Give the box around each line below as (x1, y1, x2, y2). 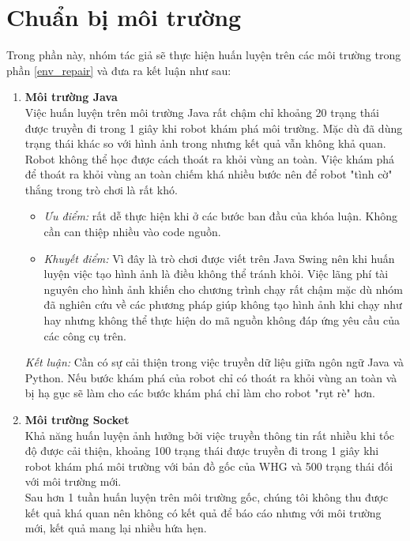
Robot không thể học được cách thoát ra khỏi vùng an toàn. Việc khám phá (24, 150, 395, 167)
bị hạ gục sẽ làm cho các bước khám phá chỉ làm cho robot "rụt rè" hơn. (24, 385, 375, 401)
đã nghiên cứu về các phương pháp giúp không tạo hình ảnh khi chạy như (43, 296, 402, 313)
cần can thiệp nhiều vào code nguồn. (43, 224, 221, 240)
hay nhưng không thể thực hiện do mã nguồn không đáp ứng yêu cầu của (43, 312, 400, 329)
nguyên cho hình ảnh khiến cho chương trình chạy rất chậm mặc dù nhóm (43, 280, 403, 297)
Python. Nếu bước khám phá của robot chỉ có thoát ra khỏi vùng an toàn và (24, 369, 397, 385)
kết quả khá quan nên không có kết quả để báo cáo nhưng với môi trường (24, 504, 382, 520)
